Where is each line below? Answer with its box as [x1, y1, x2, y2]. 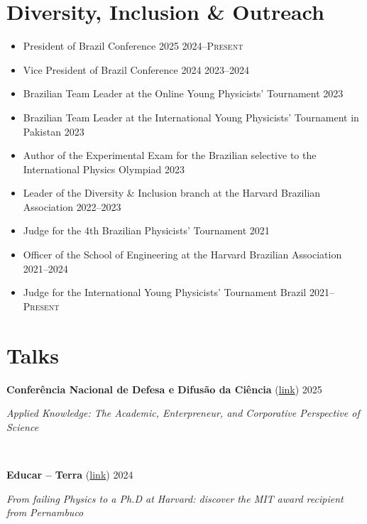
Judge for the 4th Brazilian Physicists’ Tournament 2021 [23, 223, 270, 238]
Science [6, 419, 39, 434]
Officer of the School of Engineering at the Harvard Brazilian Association [23, 247, 342, 262]
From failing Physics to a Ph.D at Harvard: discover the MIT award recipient [6, 491, 344, 506]
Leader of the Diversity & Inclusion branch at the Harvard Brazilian [23, 185, 321, 200]
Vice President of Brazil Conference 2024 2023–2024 [23, 62, 250, 77]
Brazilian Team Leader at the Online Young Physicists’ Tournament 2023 [23, 86, 344, 101]
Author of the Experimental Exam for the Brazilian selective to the [23, 148, 317, 163]
